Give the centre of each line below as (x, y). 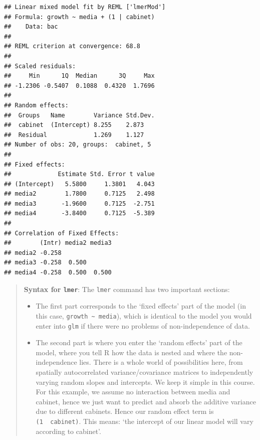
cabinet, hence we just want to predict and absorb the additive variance (146, 401)
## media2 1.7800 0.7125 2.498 (79, 194)
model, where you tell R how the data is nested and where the (132, 352)
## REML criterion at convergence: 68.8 (72, 46)
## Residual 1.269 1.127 (74, 135)
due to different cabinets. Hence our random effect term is (125, 411)
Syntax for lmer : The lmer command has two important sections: (127, 289)
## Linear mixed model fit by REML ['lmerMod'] (85, 7)
